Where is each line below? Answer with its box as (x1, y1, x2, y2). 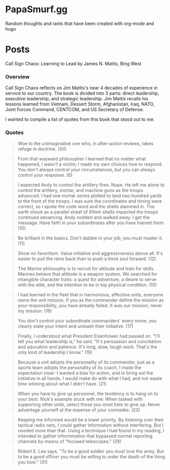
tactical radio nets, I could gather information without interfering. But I (17, 422, 164, 428)
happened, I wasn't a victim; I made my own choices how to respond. (17, 161, 163, 168)
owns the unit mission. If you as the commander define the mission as (17, 297, 164, 303)
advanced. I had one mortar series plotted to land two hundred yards (17, 192, 162, 199)
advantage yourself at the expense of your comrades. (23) (17, 407, 141, 413)
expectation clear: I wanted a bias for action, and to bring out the (17, 370, 153, 376)
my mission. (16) (17, 308, 52, 314)
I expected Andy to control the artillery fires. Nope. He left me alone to (17, 182, 165, 188)
